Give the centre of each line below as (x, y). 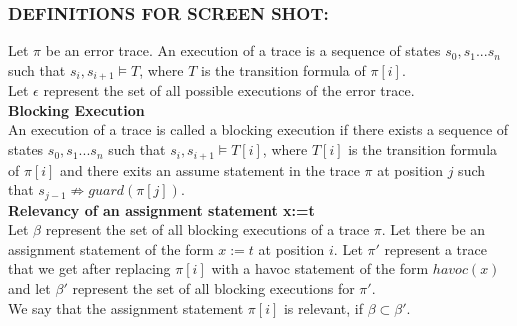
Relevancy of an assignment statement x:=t (161, 209)
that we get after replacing (89, 268)
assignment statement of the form (111, 248)
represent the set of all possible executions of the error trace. (229, 90)
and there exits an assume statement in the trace (210, 169)
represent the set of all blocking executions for (213, 287)
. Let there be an (433, 229)
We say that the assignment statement (126, 307)
